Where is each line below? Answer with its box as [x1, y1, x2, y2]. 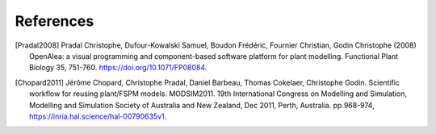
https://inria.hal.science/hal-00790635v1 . [29, 111, 167, 121]
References [15, 12, 94, 30]
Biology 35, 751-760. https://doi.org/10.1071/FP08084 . [29, 63, 208, 73]
